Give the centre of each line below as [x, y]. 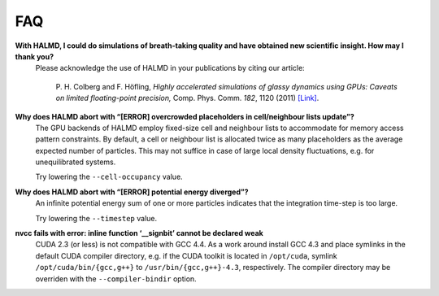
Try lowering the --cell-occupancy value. [109, 177]
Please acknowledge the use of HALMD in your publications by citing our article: [170, 68]
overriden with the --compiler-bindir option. [116, 279]
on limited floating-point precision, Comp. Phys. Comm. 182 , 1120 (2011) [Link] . [187, 98]
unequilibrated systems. [76, 162]
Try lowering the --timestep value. [96, 218]
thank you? [35, 56]
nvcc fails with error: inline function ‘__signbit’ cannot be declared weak [139, 233]
